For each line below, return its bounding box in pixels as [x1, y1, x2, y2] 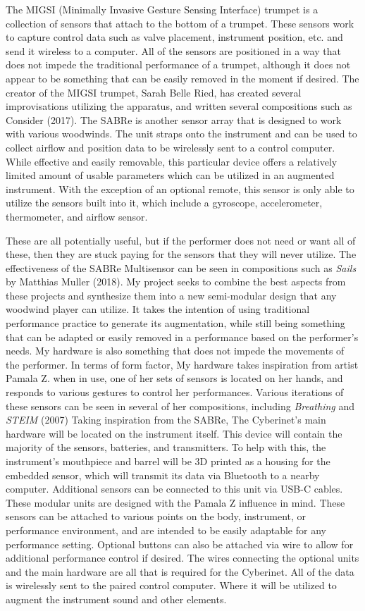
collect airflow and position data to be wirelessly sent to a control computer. [6, 140, 335, 154]
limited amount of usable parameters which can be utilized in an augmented [6, 168, 335, 183]
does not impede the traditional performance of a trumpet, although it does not [6, 57, 351, 72]
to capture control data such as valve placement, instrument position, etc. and [6, 30, 343, 44]
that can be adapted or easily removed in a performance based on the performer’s [6, 329, 359, 344]
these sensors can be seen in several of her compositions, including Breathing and [6, 398, 354, 413]
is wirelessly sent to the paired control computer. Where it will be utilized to [6, 578, 337, 593]
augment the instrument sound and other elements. [6, 591, 227, 606]
